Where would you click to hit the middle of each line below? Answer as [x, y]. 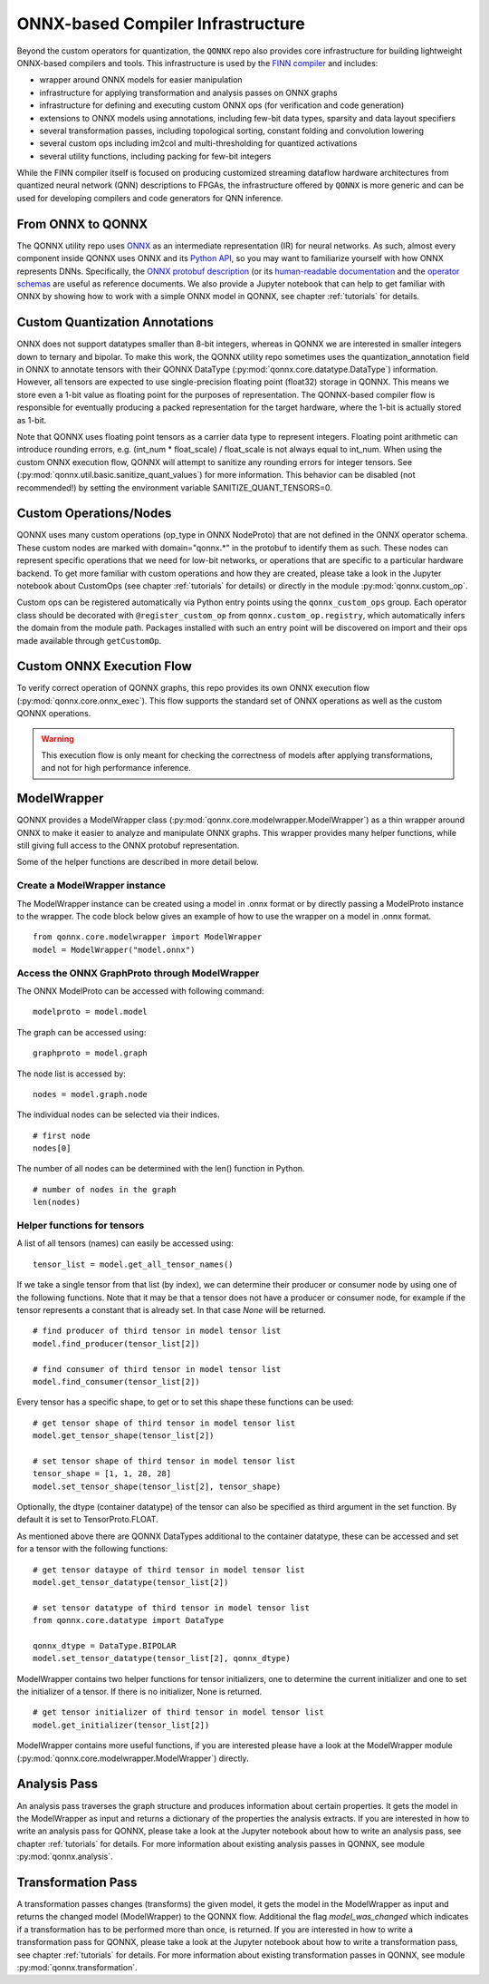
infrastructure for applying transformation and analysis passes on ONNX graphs [188, 92]
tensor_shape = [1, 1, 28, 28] [102, 1474]
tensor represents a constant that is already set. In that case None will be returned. [171, 1309]
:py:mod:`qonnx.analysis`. [65, 1857]
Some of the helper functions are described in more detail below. [138, 862]
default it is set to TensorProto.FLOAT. [87, 1520]
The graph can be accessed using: [81, 1032]
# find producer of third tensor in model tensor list [157, 1331]
